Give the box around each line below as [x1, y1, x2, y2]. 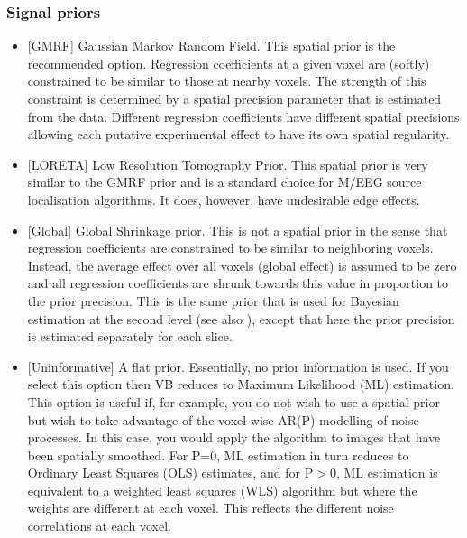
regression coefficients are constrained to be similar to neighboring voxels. [27, 238, 434, 257]
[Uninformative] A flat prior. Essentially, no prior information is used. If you [27, 357, 449, 376]
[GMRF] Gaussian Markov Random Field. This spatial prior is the [27, 36, 396, 55]
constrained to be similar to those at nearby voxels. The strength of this [27, 71, 426, 90]
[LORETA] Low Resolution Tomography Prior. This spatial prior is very [27, 154, 428, 173]
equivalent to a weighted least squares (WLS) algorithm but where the [27, 480, 417, 499]
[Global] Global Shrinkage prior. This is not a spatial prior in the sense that [27, 220, 448, 239]
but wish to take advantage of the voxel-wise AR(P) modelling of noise [27, 410, 419, 429]
